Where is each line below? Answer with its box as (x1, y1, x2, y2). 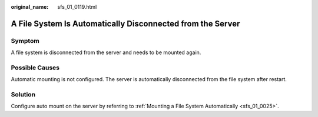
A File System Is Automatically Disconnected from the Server (11, 18, 240, 29)
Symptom (11, 36, 39, 45)
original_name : (11, 4, 49, 10)
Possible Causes (11, 63, 60, 72)
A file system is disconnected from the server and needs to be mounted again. (11, 49, 201, 56)
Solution (11, 91, 36, 99)
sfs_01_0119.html (57, 4, 97, 10)
